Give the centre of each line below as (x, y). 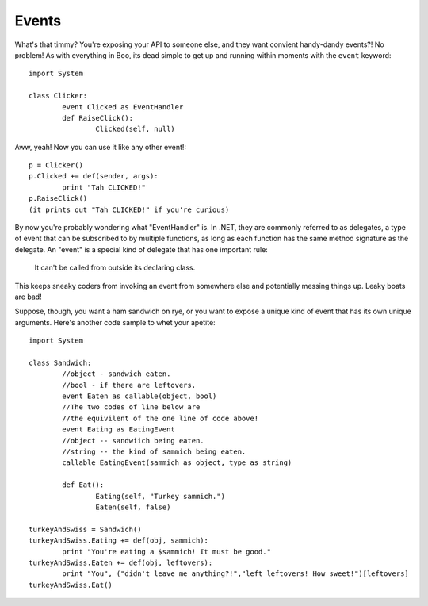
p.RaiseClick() (58, 199)
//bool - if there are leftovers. (129, 385)
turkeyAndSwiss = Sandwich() (85, 529)
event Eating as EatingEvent (119, 430)
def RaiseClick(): (98, 118)
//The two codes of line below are (131, 407)
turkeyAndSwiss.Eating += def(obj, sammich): (119, 541)
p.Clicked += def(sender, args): (94, 176)
